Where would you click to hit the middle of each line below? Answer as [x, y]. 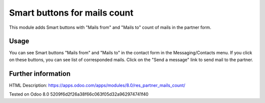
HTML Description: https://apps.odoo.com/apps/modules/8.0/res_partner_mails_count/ [97, 85]
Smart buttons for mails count [71, 13]
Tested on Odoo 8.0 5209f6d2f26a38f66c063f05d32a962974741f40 [79, 94]
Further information [40, 73]
